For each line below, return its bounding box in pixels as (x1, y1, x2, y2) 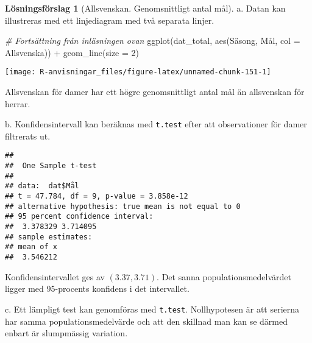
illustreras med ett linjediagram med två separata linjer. (5, 13, 214, 26)
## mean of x (5, 242, 57, 252)
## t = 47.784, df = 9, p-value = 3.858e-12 (5, 192, 188, 201)
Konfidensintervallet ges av (5, 270, 105, 283)
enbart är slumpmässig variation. (5, 327, 128, 339)
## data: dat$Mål (5, 182, 79, 191)
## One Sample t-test (5, 161, 97, 171)
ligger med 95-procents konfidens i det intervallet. (5, 282, 190, 295)
